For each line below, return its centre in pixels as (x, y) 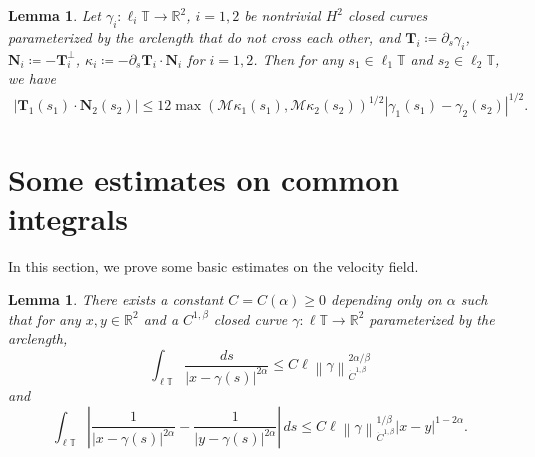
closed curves (388, 15)
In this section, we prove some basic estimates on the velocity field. (213, 265)
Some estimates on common (204, 178)
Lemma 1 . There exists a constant (116, 299)
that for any (44, 318)
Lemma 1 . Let (54, 15)
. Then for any (298, 58)
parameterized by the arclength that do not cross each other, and (204, 36)
